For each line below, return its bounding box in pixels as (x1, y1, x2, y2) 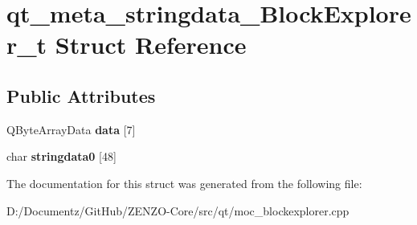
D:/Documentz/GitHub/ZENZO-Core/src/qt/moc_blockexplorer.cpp (6, 202, 350, 219)
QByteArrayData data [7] (6, 121, 136, 137)
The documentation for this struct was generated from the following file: (6, 174, 362, 191)
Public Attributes (6, 83, 156, 108)
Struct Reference (55, 28, 247, 61)
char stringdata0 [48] (6, 148, 117, 165)
